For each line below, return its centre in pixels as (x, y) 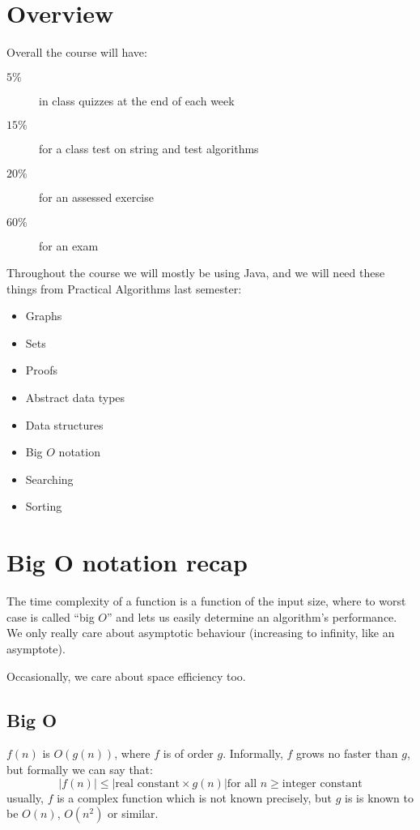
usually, (25, 797)
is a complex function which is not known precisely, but (194, 797)
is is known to (379, 797)
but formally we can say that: (80, 769)
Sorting (44, 506)
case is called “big (51, 616)
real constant (147, 783)
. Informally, (253, 753)
